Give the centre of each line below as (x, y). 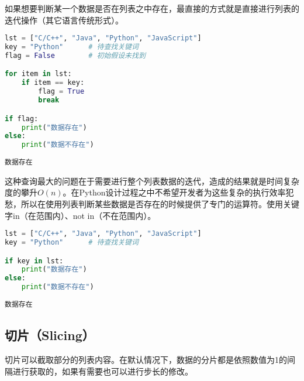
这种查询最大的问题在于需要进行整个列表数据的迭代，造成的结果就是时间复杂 (152, 181)
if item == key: (53, 83)
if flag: (22, 119)
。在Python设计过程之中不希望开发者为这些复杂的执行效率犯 (178, 192)
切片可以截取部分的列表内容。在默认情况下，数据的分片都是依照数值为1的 (146, 359)
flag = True (61, 92)
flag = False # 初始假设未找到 (75, 55)
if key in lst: (34, 261)
